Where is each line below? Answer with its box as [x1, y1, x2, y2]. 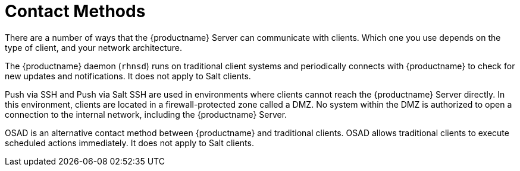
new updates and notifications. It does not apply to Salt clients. [5, 70, 251, 81]
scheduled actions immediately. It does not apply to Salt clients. [5, 137, 254, 148]
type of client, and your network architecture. [5, 42, 182, 53]
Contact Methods [5, 1, 146, 21]
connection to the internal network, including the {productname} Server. [5, 109, 287, 120]
